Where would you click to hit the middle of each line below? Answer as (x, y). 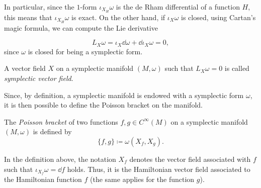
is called (237, 68)
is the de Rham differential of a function (178, 7)
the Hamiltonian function (43, 179)
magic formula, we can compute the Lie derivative (81, 27)
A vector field (25, 68)
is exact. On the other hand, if (118, 17)
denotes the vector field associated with (190, 159)
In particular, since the (39, 7)
